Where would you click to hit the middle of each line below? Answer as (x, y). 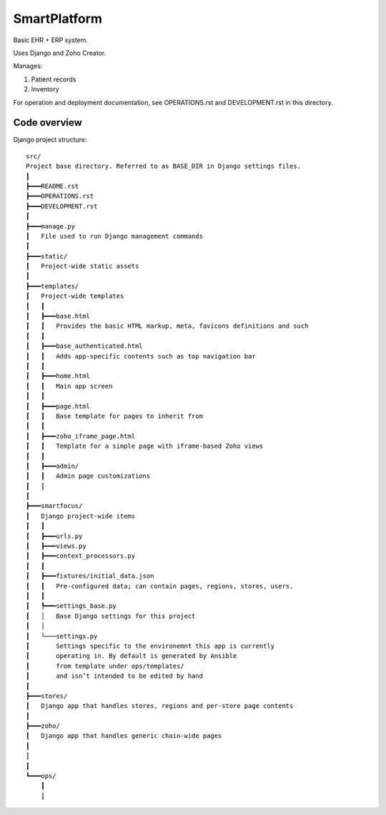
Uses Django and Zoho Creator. (60, 53)
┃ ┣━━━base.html (58, 316)
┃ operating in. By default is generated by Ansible (132, 656)
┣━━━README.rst (53, 186)
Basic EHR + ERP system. (51, 40)
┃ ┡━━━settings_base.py (71, 606)
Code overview (48, 122)
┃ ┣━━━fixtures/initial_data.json (90, 576)
